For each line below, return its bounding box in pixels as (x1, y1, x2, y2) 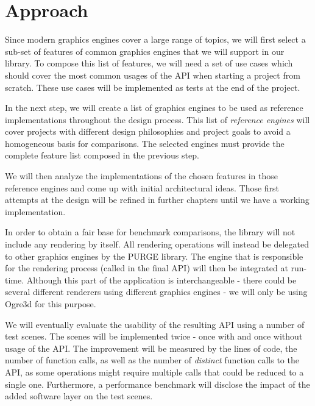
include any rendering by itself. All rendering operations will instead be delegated (5, 238, 310, 251)
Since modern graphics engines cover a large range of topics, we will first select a (5, 33, 306, 46)
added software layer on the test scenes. (5, 390, 153, 402)
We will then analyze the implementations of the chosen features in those (5, 169, 278, 182)
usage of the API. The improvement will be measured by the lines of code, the (5, 341, 297, 354)
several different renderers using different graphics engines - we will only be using (5, 285, 308, 298)
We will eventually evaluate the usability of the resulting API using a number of (5, 318, 305, 330)
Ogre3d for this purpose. (5, 297, 96, 310)
